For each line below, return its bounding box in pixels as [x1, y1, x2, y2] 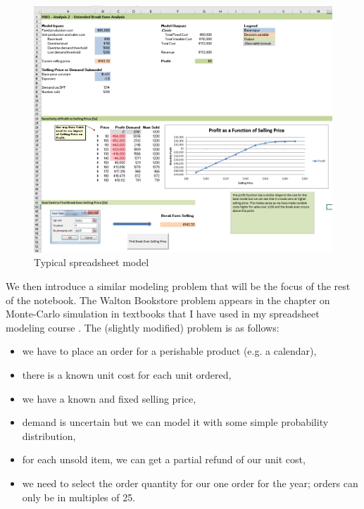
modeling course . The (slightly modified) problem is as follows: [6, 320, 280, 334]
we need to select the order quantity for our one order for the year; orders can [22, 475, 358, 490]
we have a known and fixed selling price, [22, 391, 196, 406]
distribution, [22, 428, 76, 443]
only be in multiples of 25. [22, 489, 136, 504]
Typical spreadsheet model [34, 255, 149, 270]
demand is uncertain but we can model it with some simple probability [22, 415, 329, 429]
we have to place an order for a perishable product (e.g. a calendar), [22, 344, 317, 358]
